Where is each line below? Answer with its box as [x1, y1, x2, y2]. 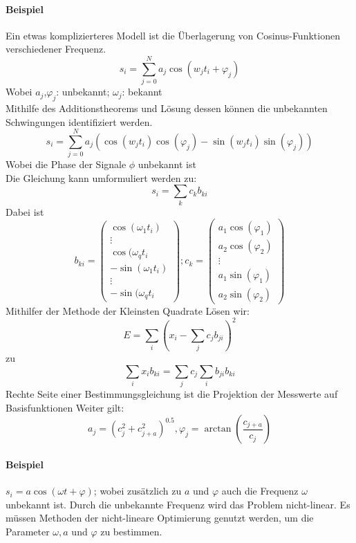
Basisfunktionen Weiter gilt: [6, 400, 124, 414]
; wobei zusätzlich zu [93, 484, 182, 498]
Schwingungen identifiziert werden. [6, 114, 153, 129]
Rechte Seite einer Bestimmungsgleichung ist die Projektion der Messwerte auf [6, 387, 338, 401]
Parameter [6, 524, 50, 539]
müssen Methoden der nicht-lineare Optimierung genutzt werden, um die [6, 510, 314, 525]
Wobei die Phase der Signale [6, 157, 127, 172]
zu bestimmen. [100, 524, 162, 539]
